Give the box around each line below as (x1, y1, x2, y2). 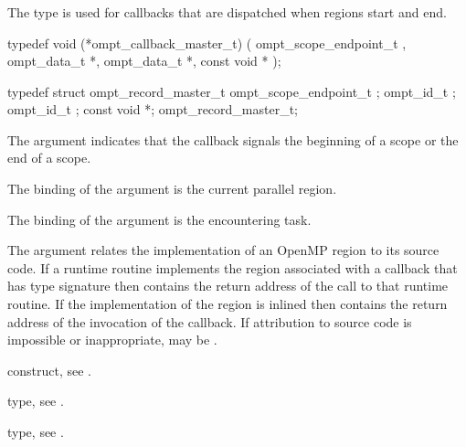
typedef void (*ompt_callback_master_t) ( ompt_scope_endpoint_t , (7, 33, 407, 52)
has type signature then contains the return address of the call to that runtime (7, 276, 449, 295)
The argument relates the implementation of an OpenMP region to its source (7, 240, 440, 260)
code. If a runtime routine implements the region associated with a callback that (7, 258, 458, 277)
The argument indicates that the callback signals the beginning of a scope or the (7, 130, 459, 149)
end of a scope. (7, 148, 91, 167)
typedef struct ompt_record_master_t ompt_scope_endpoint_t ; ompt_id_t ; (7, 81, 456, 101)
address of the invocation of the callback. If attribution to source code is (7, 312, 412, 331)
